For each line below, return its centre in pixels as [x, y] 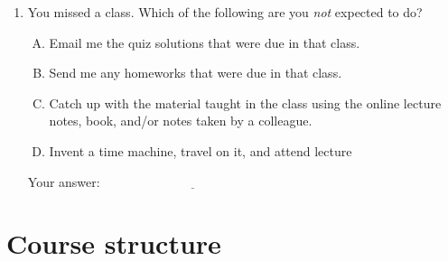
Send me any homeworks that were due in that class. [196, 73]
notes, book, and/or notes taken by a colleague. [181, 121]
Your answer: [64, 181]
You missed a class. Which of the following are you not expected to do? [225, 12]
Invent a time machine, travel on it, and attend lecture [201, 150]
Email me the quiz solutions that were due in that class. [205, 42]
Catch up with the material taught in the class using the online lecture [245, 103]
